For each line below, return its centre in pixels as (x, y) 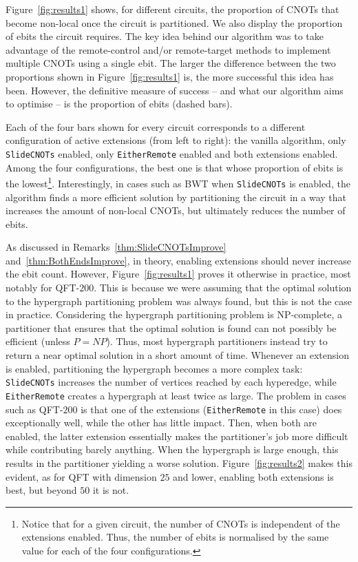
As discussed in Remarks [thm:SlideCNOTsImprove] (116, 247)
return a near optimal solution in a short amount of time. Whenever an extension (177, 355)
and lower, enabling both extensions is (253, 476)
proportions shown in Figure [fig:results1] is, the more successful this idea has (170, 76)
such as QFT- (34, 409)
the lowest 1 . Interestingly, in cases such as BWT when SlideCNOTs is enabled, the (178, 182)
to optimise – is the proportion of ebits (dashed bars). (119, 104)
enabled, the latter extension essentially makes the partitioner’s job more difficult (177, 436)
